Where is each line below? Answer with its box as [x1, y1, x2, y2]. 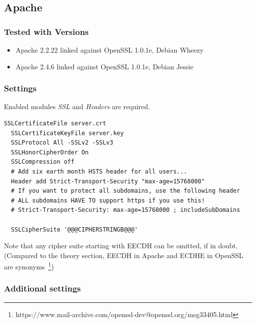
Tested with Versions [4, 25, 89, 37]
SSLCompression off [11, 158, 75, 166]
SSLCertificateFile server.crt [4, 120, 106, 127]
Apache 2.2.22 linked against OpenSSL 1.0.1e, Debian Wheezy [15, 45, 204, 55]
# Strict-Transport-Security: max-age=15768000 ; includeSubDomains [11, 206, 240, 214]
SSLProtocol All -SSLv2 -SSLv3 [11, 139, 113, 147]
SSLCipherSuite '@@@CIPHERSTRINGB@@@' [11, 226, 138, 233]
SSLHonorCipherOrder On [11, 148, 89, 156]
